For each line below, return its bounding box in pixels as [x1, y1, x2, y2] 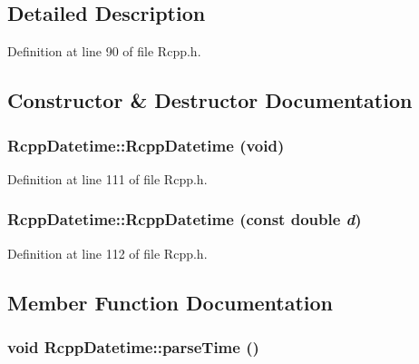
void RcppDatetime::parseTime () [7, 335, 259, 358]
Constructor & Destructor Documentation [7, 86, 413, 114]
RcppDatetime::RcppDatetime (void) [7, 133, 285, 156]
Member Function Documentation [7, 288, 334, 316]
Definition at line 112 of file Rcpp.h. [7, 243, 208, 262]
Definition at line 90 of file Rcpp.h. [7, 42, 201, 61]
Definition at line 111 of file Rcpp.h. [7, 169, 208, 188]
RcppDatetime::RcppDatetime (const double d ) [7, 208, 362, 231]
